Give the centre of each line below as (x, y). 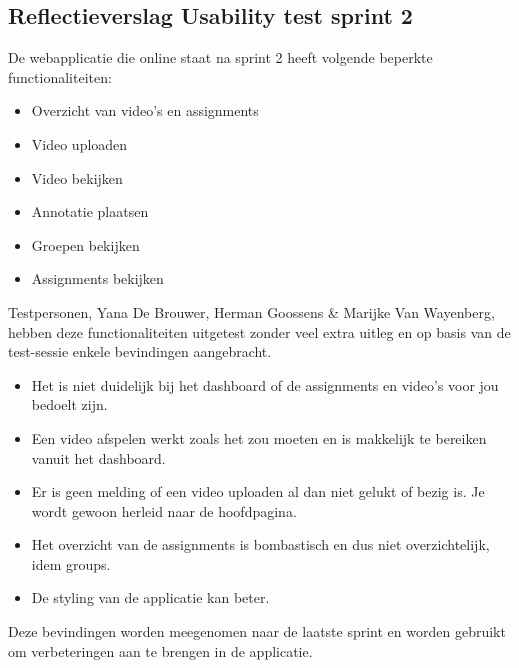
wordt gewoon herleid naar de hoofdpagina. (164, 510)
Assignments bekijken (97, 278)
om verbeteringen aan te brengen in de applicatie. (160, 650)
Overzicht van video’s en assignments (145, 110)
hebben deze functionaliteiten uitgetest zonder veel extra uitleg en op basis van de (259, 331)
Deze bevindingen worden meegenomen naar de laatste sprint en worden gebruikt (257, 631)
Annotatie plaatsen (90, 211)
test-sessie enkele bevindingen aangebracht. (140, 351)
